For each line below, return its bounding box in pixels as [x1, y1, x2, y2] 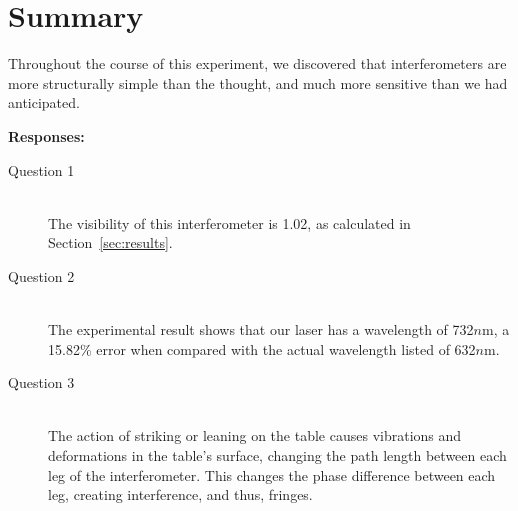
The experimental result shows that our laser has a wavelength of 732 [48, 319, 474, 340]
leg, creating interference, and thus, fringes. [48, 484, 313, 505]
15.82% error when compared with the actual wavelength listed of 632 [48, 338, 476, 359]
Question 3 [8, 372, 75, 393]
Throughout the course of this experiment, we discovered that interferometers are [8, 53, 507, 74]
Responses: [8, 125, 85, 146]
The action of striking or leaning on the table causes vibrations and [48, 425, 462, 446]
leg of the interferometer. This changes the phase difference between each [48, 464, 496, 485]
